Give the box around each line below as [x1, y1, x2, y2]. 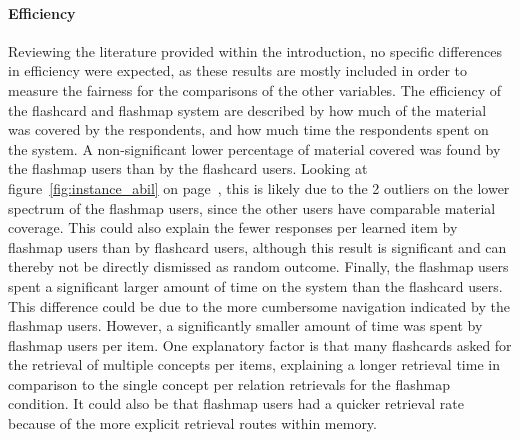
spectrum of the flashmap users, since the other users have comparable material [8, 197, 496, 218]
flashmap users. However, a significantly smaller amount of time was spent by [8, 315, 483, 336]
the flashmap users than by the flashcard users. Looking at [8, 158, 368, 179]
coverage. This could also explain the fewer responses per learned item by [8, 217, 458, 238]
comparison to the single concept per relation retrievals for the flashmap [8, 373, 450, 394]
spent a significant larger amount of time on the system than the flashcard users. [8, 275, 503, 296]
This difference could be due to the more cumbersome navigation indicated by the [8, 295, 510, 316]
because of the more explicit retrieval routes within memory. [8, 413, 377, 434]
